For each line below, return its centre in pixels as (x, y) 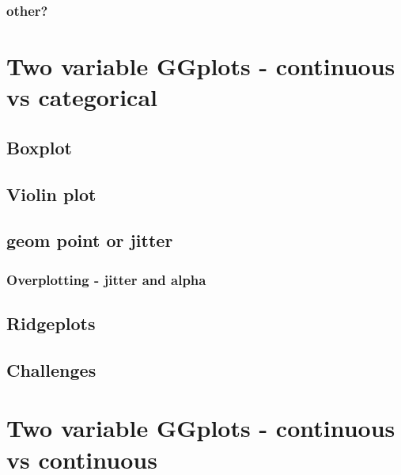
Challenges (51, 369)
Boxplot (39, 147)
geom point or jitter (90, 240)
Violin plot (51, 194)
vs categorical (82, 97)
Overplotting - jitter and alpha (106, 279)
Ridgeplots (51, 323)
